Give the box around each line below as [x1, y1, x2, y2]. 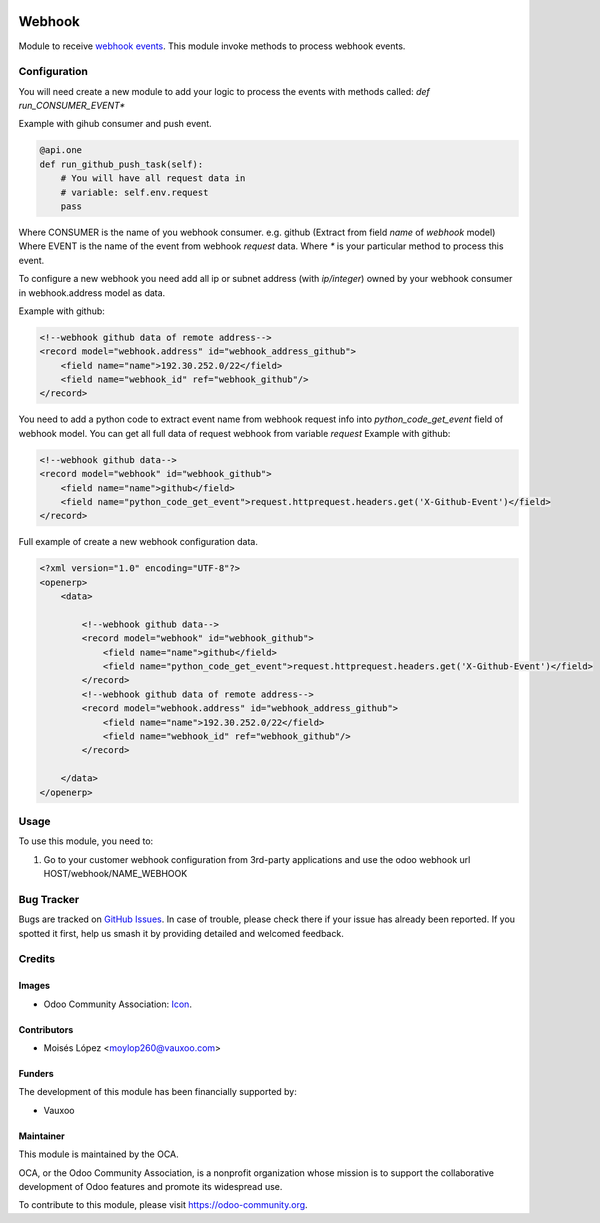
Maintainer [18, 1130, 65, 1142]
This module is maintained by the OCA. [18, 1148, 179, 1160]
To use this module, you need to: [18, 835, 154, 847]
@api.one [39, 145, 83, 156]
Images [18, 980, 50, 992]
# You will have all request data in [60, 173, 246, 184]
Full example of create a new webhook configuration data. [18, 536, 259, 548]
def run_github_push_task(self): [39, 158, 204, 170]
